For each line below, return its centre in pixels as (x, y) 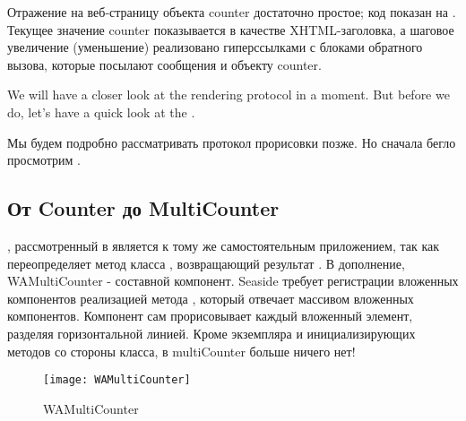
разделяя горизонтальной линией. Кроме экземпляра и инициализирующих (211, 333)
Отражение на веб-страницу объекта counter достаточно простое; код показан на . (232, 12)
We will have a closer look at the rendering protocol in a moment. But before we (229, 95)
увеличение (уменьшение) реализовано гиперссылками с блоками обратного (215, 47)
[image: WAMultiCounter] (117, 380)
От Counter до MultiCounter (143, 208)
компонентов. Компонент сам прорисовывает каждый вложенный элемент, (210, 316)
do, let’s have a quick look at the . (101, 112)
